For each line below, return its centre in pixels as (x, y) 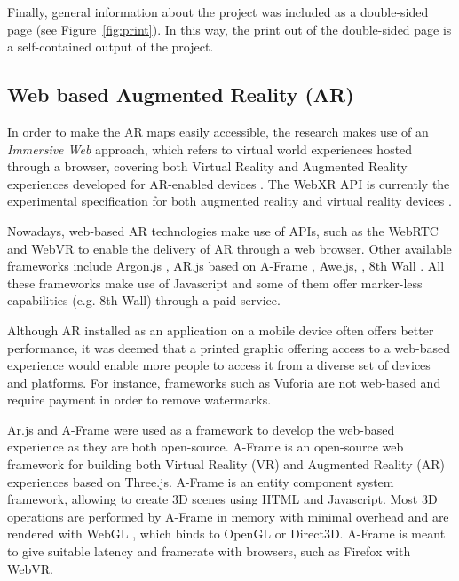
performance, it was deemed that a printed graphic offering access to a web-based (229, 347)
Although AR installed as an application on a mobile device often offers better (221, 330)
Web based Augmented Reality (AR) (181, 94)
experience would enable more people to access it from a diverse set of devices (219, 365)
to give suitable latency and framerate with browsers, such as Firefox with (209, 551)
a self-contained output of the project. (111, 47)
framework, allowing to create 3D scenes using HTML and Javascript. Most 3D (222, 499)
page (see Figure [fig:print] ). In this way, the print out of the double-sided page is (229, 29)
